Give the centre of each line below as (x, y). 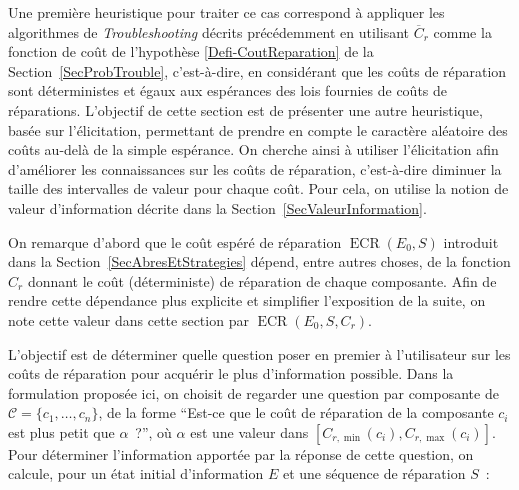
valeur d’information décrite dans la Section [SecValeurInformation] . (217, 207)
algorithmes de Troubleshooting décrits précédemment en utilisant (209, 31)
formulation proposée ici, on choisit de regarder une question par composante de (253, 392)
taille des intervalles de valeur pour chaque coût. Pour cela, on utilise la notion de (258, 188)
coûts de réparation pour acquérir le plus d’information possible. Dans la (231, 373)
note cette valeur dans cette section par (128, 319)
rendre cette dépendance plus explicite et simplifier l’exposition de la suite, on (247, 300)
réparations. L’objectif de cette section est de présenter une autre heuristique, (245, 109)
